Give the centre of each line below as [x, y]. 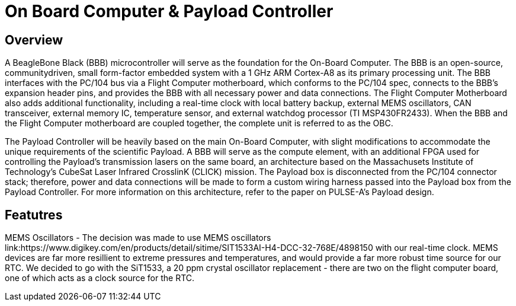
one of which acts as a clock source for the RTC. [100, 278]
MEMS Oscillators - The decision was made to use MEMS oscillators [138, 238]
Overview [34, 40]
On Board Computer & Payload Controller [169, 11]
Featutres [34, 215]
